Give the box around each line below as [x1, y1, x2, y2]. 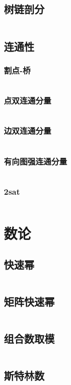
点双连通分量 [4, 94, 52, 107]
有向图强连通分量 [4, 155, 67, 167]
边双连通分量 [4, 125, 52, 137]
